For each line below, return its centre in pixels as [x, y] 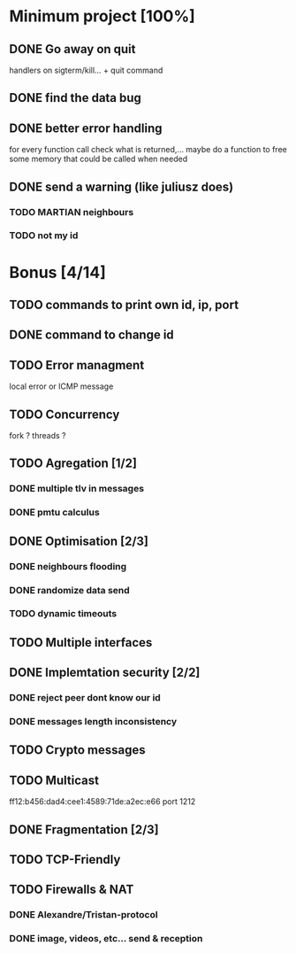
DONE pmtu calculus [54, 513]
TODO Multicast [54, 780]
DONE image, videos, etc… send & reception [106, 939]
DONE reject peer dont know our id [85, 698]
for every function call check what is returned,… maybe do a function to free [148, 150]
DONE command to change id [91, 335]
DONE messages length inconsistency [93, 722]
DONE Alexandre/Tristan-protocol [83, 915]
